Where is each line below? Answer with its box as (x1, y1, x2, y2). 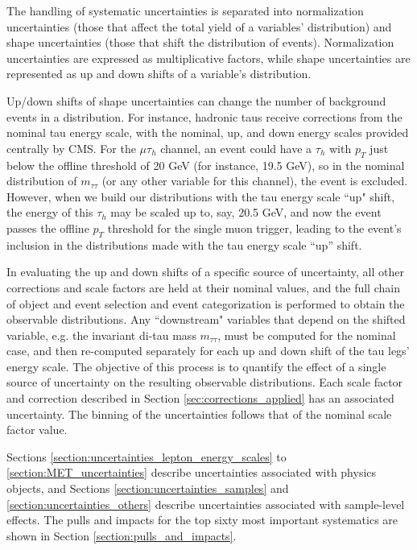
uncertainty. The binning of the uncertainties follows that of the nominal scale (6, 405, 392, 422)
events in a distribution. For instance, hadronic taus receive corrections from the (6, 108, 403, 125)
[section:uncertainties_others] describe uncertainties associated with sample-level (6, 495, 405, 512)
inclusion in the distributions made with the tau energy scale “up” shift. (6, 236, 362, 253)
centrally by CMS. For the (6, 139, 136, 156)
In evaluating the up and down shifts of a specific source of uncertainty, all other (6, 263, 404, 280)
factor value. (6, 421, 68, 438)
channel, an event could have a (160, 139, 312, 156)
